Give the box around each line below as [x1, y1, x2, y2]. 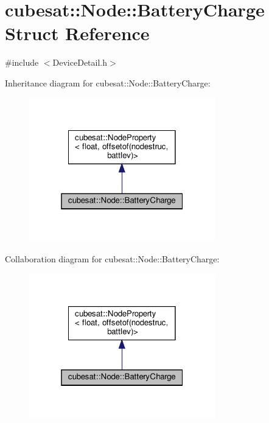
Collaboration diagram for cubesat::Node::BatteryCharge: [5, 253, 220, 265]
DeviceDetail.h [52, 56, 108, 69]
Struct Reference [5, 21, 150, 46]
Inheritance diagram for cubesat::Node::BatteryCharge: [5, 76, 211, 89]
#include [5, 56, 39, 69]
